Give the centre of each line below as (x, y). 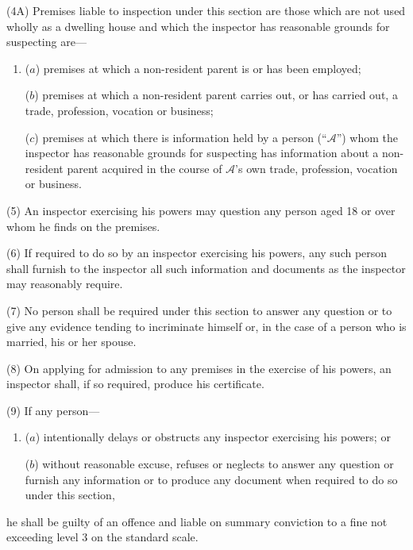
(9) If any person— (53, 410)
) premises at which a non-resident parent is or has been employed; (198, 68)
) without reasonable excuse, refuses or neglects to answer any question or (214, 464)
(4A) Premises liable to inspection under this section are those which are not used (206, 10)
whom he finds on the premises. (83, 226)
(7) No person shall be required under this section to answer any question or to (199, 310)
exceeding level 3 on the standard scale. (102, 537)
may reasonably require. (65, 284)
